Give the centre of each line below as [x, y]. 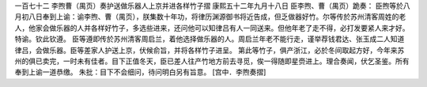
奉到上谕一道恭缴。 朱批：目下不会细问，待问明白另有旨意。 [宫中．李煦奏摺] [140, 72]
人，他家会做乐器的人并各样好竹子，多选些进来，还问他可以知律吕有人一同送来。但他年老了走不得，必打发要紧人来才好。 [212, 28]
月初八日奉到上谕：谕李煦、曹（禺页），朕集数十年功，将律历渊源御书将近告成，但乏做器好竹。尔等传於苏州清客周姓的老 [210, 17]
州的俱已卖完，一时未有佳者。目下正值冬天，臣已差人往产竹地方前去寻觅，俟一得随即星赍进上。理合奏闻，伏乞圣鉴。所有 [212, 61]
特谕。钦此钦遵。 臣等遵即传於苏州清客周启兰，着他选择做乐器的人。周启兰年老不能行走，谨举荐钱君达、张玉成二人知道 [210, 39]
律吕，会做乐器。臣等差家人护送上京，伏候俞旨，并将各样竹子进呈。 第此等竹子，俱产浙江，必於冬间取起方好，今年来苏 [210, 50]
